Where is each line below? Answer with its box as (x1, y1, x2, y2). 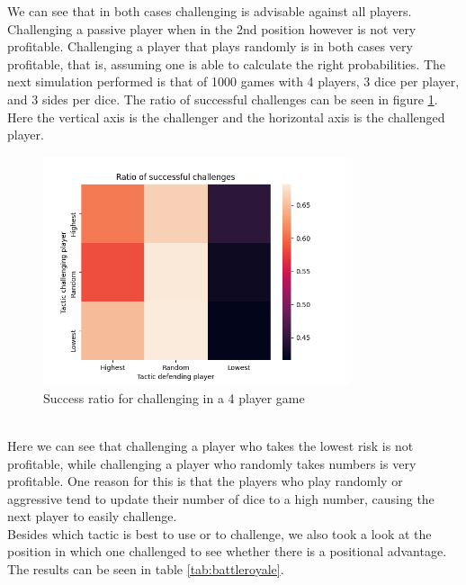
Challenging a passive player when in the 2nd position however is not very (7, 19, 417, 38)
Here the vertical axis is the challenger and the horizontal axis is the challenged (7, 107, 445, 126)
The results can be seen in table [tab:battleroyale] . (7, 560, 284, 579)
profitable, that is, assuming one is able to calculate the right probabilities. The (7, 54, 446, 73)
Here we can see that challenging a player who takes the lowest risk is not (7, 436, 414, 454)
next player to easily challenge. (7, 507, 177, 526)
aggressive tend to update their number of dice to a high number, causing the (7, 489, 435, 508)
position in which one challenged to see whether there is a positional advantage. (7, 542, 447, 561)
